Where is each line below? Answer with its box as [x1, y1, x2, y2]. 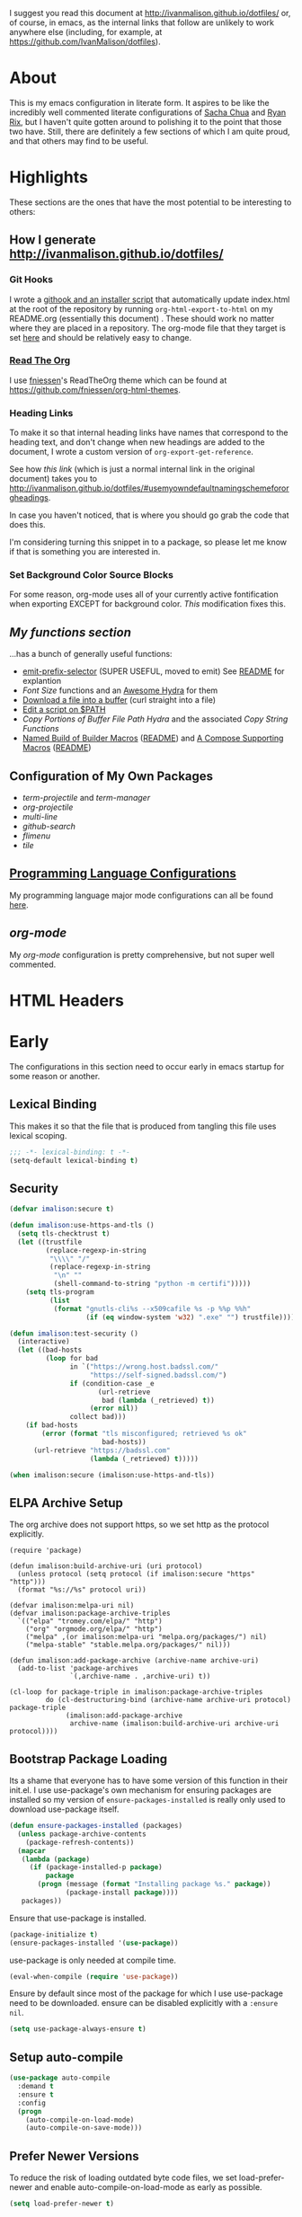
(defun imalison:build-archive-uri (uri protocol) [9, 1562, 203, 1571]
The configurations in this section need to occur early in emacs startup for [9, 1060, 285, 1072]
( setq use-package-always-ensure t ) [9, 2025, 147, 2034]
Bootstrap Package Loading [9, 1751, 168, 1767]
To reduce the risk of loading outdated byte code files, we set [9, 2172, 237, 2183]
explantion [22, 676, 62, 687]
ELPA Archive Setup [9, 1495, 123, 1511]
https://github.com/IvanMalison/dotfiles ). [9, 36, 161, 47]
